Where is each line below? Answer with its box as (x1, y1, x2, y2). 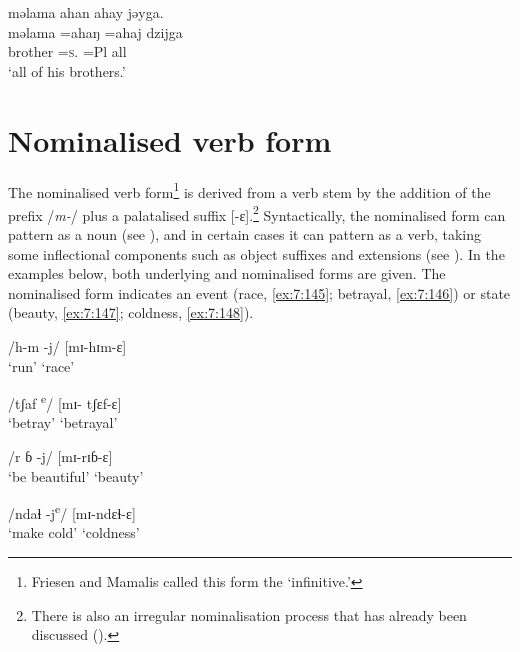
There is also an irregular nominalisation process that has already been (31, 604, 467, 625)
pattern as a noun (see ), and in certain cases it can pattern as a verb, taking (8, 224, 482, 244)
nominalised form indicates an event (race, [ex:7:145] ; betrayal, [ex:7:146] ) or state (8, 282, 511, 303)
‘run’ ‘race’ (8, 355, 75, 376)
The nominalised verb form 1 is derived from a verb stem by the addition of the (8, 178, 491, 202)
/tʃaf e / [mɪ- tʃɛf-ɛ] (8, 390, 122, 413)
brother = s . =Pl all (8, 41, 127, 62)
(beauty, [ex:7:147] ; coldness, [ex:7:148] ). (8, 302, 254, 323)
